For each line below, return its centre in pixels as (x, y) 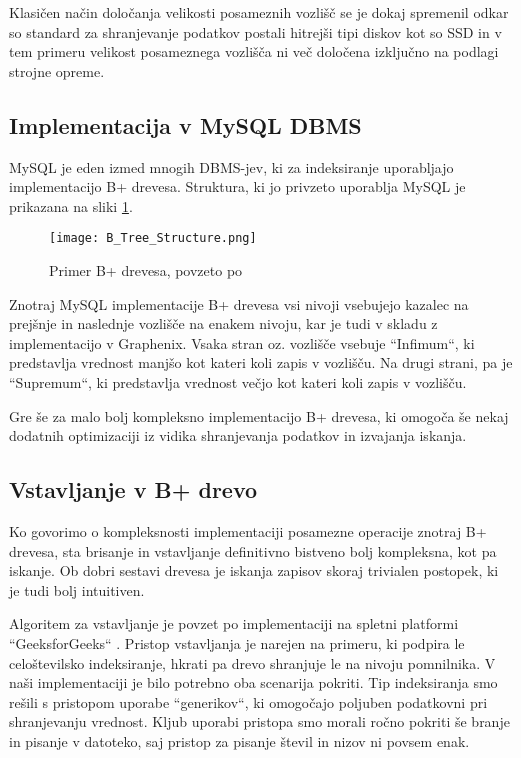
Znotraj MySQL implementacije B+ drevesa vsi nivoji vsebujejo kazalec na (239, 303)
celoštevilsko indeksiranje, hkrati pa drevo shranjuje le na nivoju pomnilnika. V (252, 662)
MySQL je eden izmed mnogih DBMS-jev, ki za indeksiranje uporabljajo (231, 166)
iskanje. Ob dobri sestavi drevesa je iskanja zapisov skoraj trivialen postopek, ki (254, 570)
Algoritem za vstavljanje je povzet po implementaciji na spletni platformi (234, 623)
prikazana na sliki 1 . (71, 205)
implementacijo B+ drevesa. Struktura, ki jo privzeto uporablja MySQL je (237, 186)
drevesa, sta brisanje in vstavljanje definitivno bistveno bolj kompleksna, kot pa (253, 550)
